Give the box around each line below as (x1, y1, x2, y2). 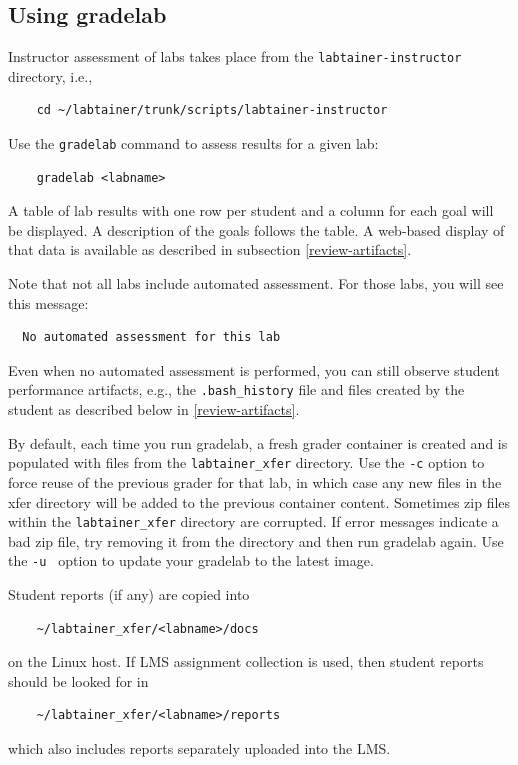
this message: (8, 292, 89, 313)
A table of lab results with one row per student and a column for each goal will (8, 200, 494, 221)
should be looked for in (8, 670, 149, 691)
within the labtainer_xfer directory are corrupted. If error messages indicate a (8, 511, 499, 532)
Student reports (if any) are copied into (8, 584, 250, 605)
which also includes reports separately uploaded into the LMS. (8, 738, 391, 759)
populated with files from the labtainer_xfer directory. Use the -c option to (8, 452, 485, 473)
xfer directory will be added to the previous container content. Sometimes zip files (8, 491, 511, 512)
